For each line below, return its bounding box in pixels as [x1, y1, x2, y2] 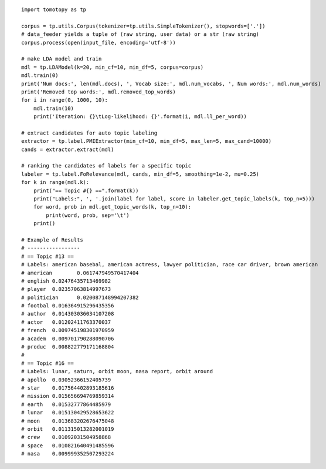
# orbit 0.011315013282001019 [21, 426, 114, 432]
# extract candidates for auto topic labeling [21, 129, 158, 136]
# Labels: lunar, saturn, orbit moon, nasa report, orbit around [21, 368, 213, 375]
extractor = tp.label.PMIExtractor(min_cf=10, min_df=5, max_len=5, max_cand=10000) [21, 138, 272, 145]
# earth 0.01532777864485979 [21, 401, 111, 408]
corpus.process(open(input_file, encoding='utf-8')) [21, 39, 176, 46]
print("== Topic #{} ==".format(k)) [33, 187, 139, 194]
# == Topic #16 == [21, 360, 74, 367]
